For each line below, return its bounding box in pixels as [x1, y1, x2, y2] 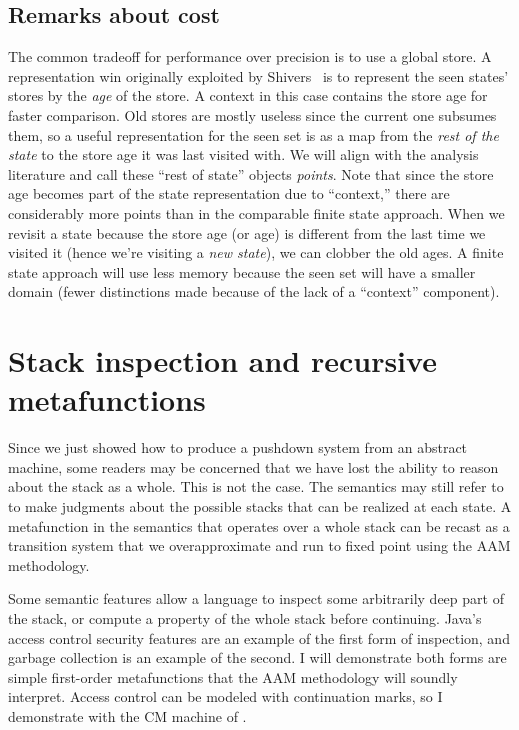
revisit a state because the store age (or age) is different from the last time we [8, 222, 486, 243]
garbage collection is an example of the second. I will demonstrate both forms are [8, 647, 507, 668]
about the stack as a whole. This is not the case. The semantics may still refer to [8, 476, 504, 497]
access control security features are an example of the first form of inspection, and [8, 627, 510, 648]
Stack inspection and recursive [8, 340, 437, 381]
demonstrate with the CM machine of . [8, 705, 247, 726]
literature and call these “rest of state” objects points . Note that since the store [8, 163, 494, 184]
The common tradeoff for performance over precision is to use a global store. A [8, 46, 492, 67]
